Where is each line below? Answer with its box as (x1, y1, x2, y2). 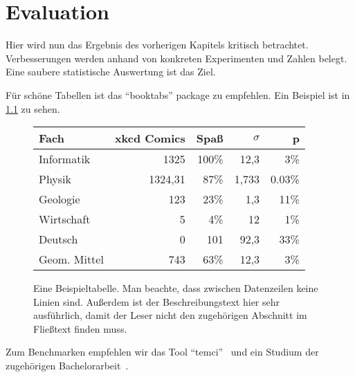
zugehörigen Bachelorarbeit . (6, 358, 129, 373)
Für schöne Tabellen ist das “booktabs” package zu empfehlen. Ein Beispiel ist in (6, 87, 350, 102)
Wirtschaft (39, 211, 91, 228)
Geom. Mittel (39, 251, 104, 268)
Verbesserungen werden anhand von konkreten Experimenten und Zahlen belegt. (6, 50, 347, 65)
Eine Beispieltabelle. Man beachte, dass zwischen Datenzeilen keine (33, 281, 318, 295)
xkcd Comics (114, 130, 185, 147)
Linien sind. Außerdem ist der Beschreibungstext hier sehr (33, 294, 280, 309)
